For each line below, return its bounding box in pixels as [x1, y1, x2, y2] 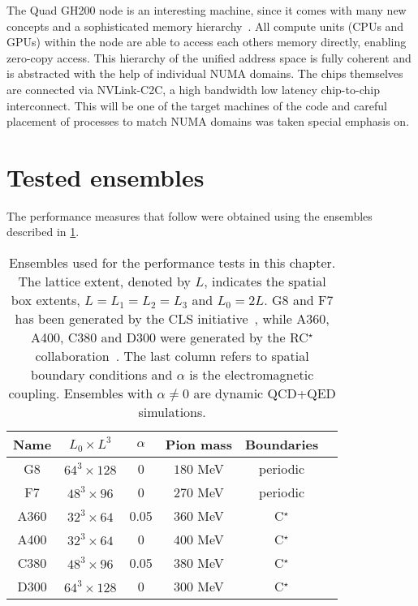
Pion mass [165, 435, 232, 454]
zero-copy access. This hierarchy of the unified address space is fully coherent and [6, 49, 412, 66]
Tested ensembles [6, 160, 205, 193]
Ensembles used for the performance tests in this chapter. [8, 253, 336, 273]
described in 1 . [6, 223, 80, 240]
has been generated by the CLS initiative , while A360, [15, 309, 330, 329]
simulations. [138, 402, 206, 422]
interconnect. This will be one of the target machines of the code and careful [6, 97, 387, 114]
